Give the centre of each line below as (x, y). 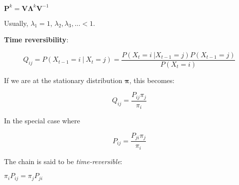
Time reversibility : (36, 40)
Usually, (16, 23)
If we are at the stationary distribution (63, 80)
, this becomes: (152, 80)
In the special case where (42, 121)
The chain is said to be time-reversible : (63, 161)
